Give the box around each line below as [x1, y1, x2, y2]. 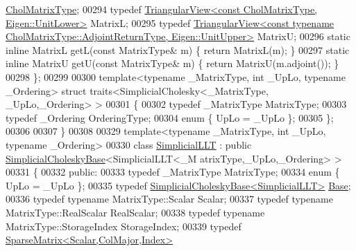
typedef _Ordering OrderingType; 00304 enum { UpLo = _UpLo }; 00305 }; [6, 110, 334, 124]
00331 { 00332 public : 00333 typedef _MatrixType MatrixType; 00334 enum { [6, 165, 340, 179]
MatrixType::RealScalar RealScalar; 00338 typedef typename [6, 205, 265, 219]
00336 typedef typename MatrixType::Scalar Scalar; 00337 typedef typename [6, 192, 333, 206]
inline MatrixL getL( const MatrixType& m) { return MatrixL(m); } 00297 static [6, 42, 350, 57]
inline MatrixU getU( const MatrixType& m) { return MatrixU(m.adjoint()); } [6, 56, 339, 71]
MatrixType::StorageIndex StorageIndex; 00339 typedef [6, 219, 241, 233]
